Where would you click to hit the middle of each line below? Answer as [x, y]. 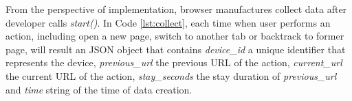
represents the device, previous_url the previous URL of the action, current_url [174, 62]
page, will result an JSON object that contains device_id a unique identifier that [176, 49]
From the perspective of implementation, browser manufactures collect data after [176, 9]
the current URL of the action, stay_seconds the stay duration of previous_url [171, 75]
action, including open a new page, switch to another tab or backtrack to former [175, 36]
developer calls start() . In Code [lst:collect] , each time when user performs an [168, 22]
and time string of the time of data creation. [99, 89]
